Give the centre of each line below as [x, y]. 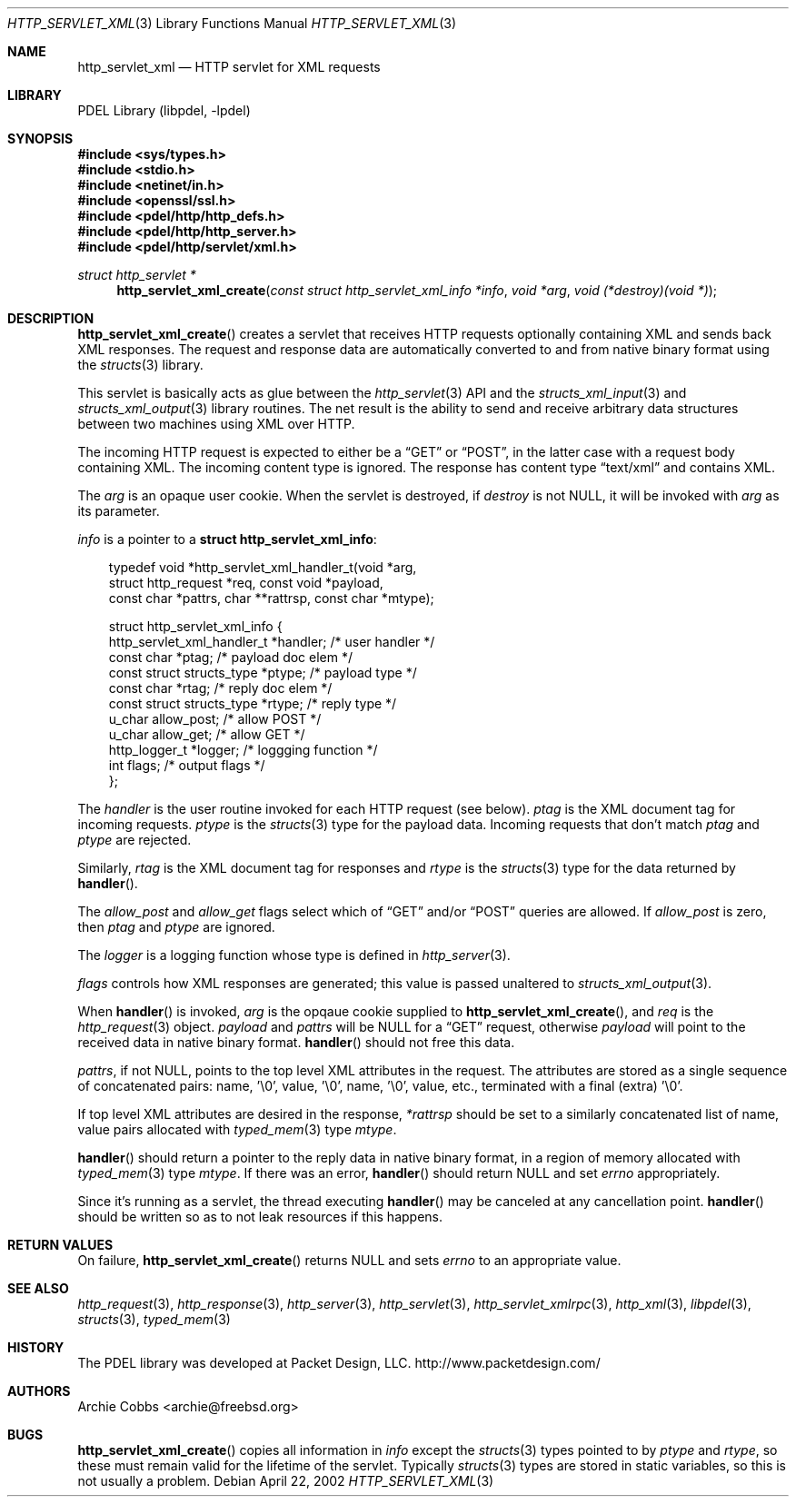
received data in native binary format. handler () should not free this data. [296, 1042]
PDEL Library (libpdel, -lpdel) [164, 110]
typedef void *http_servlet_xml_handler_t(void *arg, [263, 567]
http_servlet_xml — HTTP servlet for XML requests [229, 67]
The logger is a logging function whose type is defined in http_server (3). [294, 955]
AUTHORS [39, 1391]
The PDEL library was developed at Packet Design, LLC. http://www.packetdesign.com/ [339, 1363]
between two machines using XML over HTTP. [216, 424]
